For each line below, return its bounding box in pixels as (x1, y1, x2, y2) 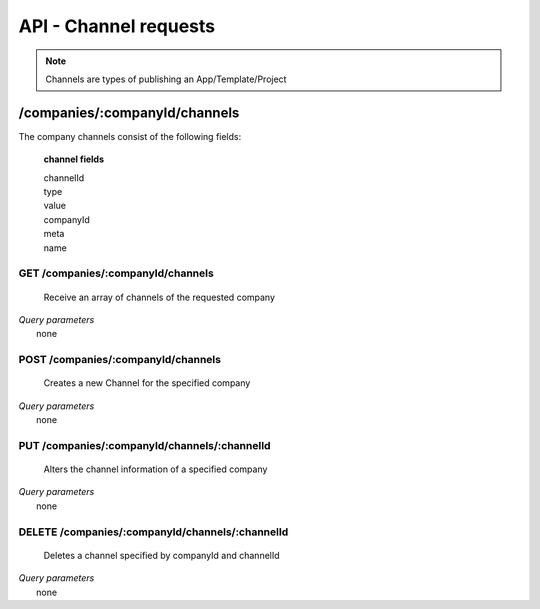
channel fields (43, 153, 105, 165)
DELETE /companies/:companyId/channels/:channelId (18, 525, 289, 539)
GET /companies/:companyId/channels (18, 266, 214, 280)
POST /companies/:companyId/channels (18, 353, 222, 367)
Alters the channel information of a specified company (43, 463, 268, 475)
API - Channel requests (18, 15, 216, 37)
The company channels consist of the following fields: (18, 130, 242, 142)
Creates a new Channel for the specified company (43, 377, 251, 389)
